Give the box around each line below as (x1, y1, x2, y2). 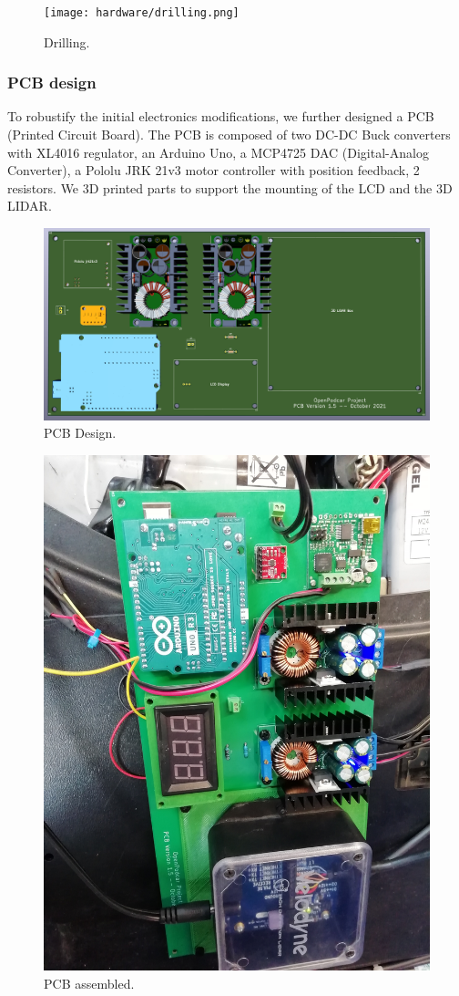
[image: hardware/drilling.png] (44, 6, 240, 19)
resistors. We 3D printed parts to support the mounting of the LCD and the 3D (7, 178, 453, 197)
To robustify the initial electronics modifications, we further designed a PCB (7, 107, 434, 126)
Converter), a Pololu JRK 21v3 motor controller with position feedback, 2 (7, 161, 420, 180)
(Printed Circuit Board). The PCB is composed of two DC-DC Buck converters (7, 125, 451, 144)
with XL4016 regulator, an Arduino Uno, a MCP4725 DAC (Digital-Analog (7, 142, 429, 161)
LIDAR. (7, 196, 52, 215)
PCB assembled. (44, 973, 135, 992)
